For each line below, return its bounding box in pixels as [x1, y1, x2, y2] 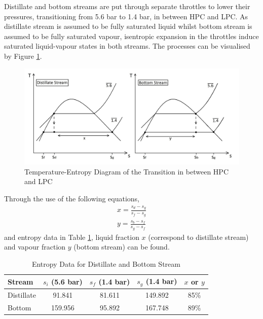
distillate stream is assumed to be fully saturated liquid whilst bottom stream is [4, 21, 252, 31]
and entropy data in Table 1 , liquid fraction [4, 231, 139, 242]
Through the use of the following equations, [4, 193, 139, 203]
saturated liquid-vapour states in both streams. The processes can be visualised [4, 41, 250, 51]
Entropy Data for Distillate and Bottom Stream [31, 258, 180, 269]
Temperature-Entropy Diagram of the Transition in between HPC [24, 166, 229, 176]
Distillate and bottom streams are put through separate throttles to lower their [4, 1, 250, 11]
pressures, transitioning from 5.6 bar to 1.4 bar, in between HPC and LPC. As [4, 11, 248, 21]
